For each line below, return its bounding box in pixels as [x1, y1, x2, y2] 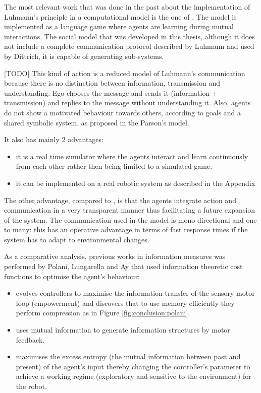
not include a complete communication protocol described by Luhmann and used [4, 41, 254, 51]
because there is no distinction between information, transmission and [4, 78, 220, 88]
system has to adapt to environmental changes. [4, 234, 149, 244]
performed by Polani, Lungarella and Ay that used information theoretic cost [4, 261, 243, 272]
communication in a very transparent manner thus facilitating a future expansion [4, 205, 255, 215]
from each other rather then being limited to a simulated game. [16, 161, 213, 171]
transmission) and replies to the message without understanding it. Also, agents [4, 97, 251, 108]
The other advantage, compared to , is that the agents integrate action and [4, 194, 236, 205]
